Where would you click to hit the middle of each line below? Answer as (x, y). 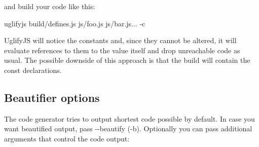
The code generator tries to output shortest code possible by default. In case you (129, 118)
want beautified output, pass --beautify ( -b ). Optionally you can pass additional (128, 128)
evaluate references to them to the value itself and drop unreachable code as (122, 50)
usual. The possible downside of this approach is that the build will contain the (127, 60)
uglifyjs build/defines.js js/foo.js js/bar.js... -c (75, 23)
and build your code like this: (50, 6)
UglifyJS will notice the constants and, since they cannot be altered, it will (120, 40)
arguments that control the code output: (67, 138)
